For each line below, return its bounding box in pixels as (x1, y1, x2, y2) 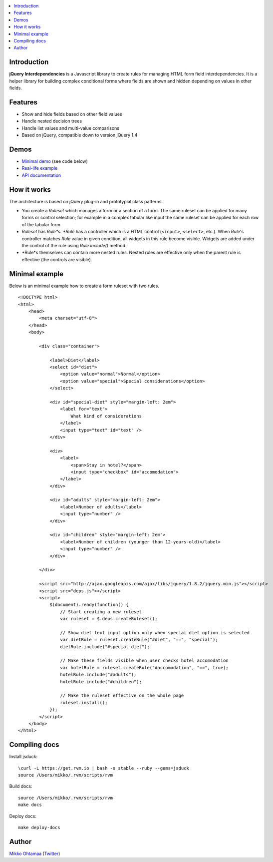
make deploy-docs (18, 825, 60, 830)
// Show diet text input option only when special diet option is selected (60, 630, 250, 635)
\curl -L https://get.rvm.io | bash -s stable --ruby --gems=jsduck (18, 765, 189, 771)
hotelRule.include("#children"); (60, 679, 142, 684)
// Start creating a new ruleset (60, 609, 142, 614)
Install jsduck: (9, 754, 37, 760)
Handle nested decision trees (21, 118, 82, 124)
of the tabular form (21, 221, 61, 227)
